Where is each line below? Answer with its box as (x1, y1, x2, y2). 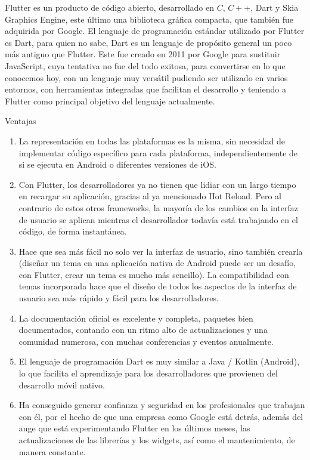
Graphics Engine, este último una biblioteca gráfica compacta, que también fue (5, 13, 293, 25)
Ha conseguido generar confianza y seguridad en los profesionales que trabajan (18, 399, 305, 411)
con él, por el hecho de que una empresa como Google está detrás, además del (18, 410, 303, 422)
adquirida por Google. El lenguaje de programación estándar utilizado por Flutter (5, 24, 305, 37)
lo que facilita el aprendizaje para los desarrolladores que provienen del (18, 367, 278, 379)
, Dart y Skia (250, 1, 299, 13)
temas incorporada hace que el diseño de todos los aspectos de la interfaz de (18, 280, 297, 292)
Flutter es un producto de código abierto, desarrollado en (5, 1, 214, 13)
